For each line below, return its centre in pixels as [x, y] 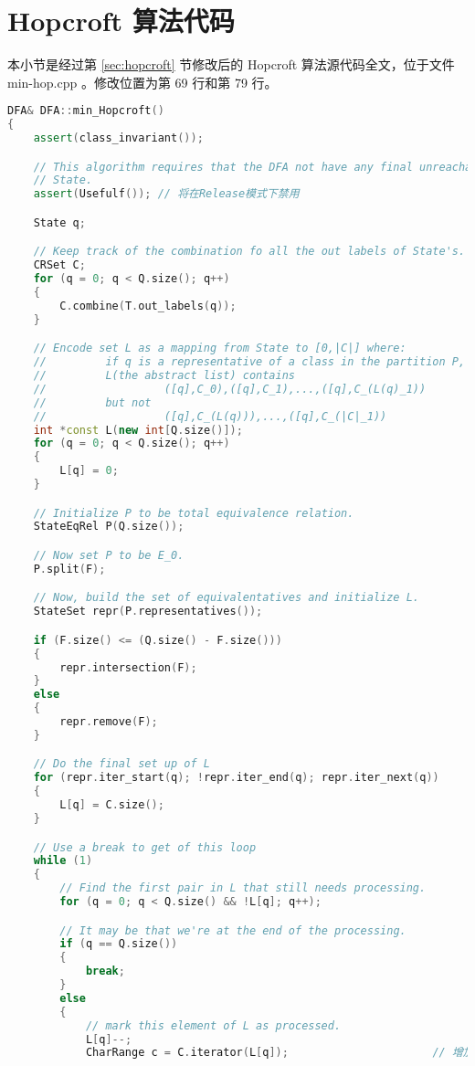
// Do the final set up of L [121, 764]
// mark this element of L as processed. [213, 1025]
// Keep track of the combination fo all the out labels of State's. [249, 252]
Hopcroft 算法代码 [121, 21]
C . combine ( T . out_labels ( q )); [148, 306]
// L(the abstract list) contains [164, 376]
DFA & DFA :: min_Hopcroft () [86, 111]
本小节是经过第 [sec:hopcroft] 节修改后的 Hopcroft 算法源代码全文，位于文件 [231, 64]
